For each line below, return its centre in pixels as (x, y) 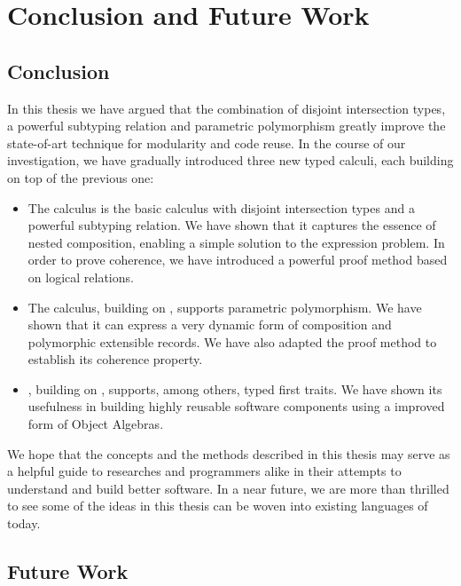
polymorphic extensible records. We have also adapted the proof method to (232, 341)
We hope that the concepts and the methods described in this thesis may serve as (229, 453)
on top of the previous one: (81, 177)
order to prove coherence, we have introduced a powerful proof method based (238, 260)
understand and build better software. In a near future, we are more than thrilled (228, 488)
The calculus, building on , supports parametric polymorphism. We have (225, 307)
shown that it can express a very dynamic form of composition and (210, 325)
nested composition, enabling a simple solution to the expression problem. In (236, 242)
